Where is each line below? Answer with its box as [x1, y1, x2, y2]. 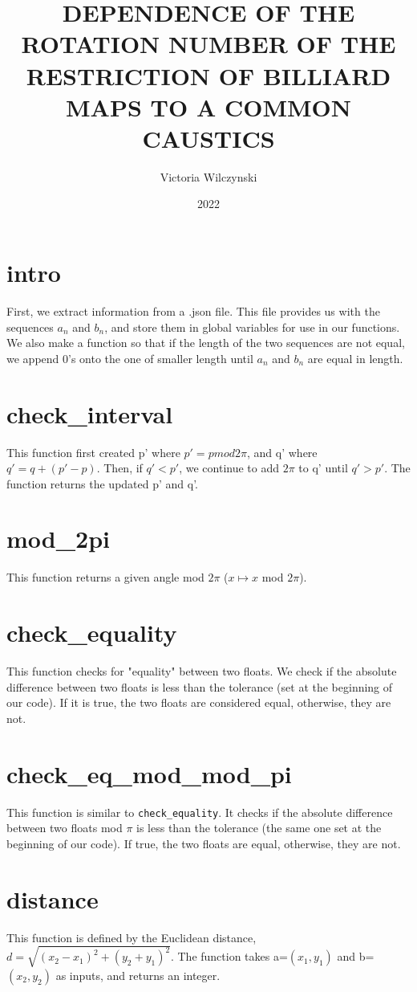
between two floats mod [6, 819, 123, 836]
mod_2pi [6, 522, 110, 555]
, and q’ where [247, 443, 318, 460]
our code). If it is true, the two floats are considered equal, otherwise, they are [6, 694, 391, 711]
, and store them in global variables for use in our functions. [104, 318, 400, 335]
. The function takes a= [170, 948, 288, 965]
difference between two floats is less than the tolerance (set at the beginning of [6, 678, 393, 695]
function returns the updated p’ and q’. [6, 475, 198, 492]
